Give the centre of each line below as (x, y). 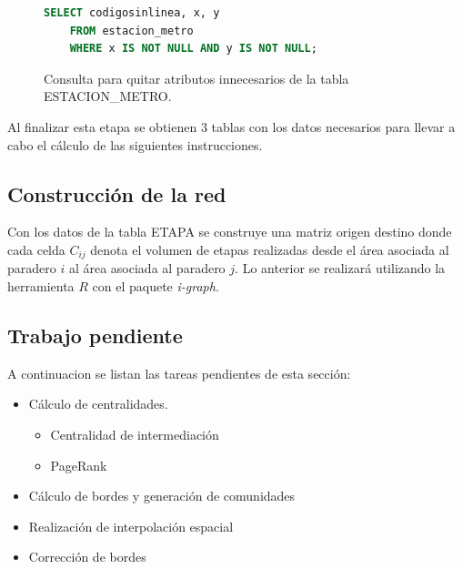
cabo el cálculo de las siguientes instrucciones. (135, 144)
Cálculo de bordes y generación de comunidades (162, 496)
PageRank (79, 465)
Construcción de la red (117, 193)
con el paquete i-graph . (156, 286)
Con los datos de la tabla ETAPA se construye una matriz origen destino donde (230, 232)
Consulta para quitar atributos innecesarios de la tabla (196, 78)
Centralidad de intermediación (135, 434)
